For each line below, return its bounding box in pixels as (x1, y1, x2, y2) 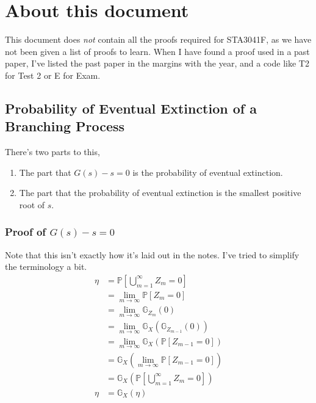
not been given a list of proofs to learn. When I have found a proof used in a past (5, 45, 310, 57)
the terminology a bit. (5, 260, 87, 273)
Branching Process (5, 117, 125, 136)
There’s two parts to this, (5, 145, 100, 158)
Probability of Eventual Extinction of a (5, 98, 257, 117)
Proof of (5, 224, 46, 239)
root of (19, 198, 45, 211)
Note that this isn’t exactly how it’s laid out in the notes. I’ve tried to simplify (5, 248, 300, 261)
